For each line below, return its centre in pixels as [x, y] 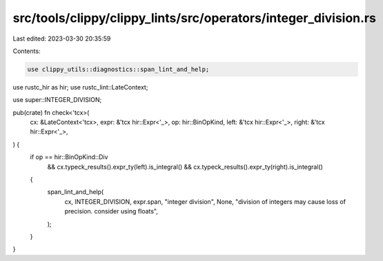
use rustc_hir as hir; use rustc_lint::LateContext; [80, 87]
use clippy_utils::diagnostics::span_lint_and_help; [118, 69]
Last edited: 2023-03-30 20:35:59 [62, 39]
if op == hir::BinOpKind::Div [69, 157]
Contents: [27, 51]
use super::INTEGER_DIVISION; [57, 100]
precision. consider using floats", [111, 211]
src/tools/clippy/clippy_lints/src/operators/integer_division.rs [194, 18]
